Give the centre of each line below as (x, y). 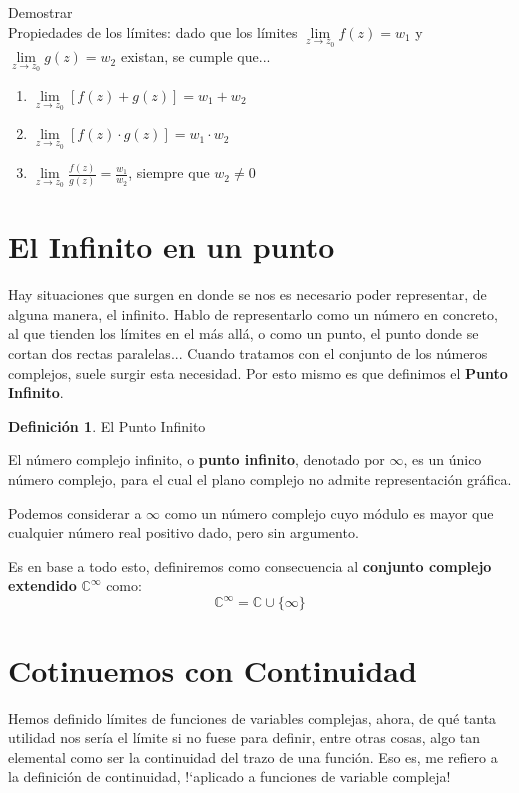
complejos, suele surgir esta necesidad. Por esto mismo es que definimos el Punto (258, 372)
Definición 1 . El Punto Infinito (107, 425)
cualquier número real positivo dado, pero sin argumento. (183, 532)
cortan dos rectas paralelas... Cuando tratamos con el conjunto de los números (248, 352)
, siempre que (169, 172)
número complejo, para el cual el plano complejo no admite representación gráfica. (260, 478)
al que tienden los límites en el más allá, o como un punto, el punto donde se (243, 333)
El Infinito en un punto (171, 246)
